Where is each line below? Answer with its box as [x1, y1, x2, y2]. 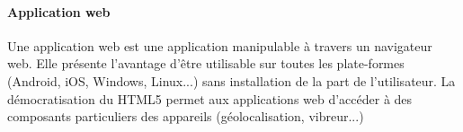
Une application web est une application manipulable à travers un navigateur [7, 36, 432, 55]
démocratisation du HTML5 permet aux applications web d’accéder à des [7, 89, 413, 108]
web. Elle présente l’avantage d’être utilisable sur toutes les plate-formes [7, 54, 405, 73]
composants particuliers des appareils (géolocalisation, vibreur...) [7, 107, 364, 126]
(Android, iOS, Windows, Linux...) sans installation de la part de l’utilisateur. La [7, 71, 456, 90]
